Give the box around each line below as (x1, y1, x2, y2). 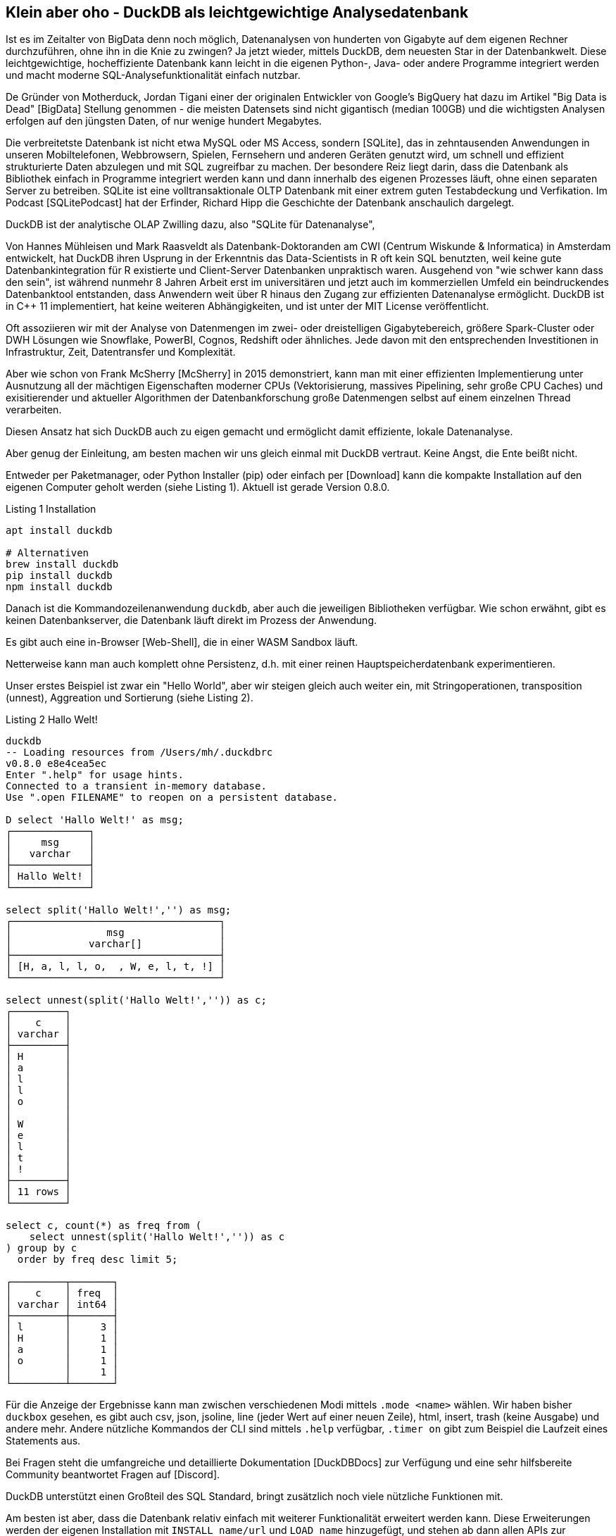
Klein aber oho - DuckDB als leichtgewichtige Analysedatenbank (6, 4, 469, 21)
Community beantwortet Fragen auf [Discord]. (6, 1468, 220, 1481)
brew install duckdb (6, 558, 119, 570)
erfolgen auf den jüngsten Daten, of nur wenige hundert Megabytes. (6, 115, 322, 127)
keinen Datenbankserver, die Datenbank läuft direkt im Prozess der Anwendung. (6, 614, 377, 627)
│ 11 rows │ (6, 1186, 71, 1198)
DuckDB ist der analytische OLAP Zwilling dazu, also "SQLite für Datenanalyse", (6, 218, 375, 231)
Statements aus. (6, 1435, 81, 1447)
